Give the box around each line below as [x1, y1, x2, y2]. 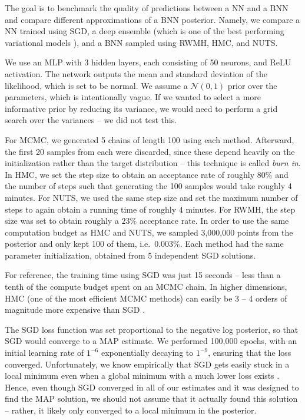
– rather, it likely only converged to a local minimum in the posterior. [5, 404, 257, 416]
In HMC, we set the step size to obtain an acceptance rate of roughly [5, 168, 255, 180]
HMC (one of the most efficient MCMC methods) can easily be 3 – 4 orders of [5, 292, 287, 304]
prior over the [227, 79, 277, 91]
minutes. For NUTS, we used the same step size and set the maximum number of [5, 191, 298, 203]
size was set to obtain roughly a [5, 214, 119, 227]
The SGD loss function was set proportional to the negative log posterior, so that [5, 323, 299, 335]
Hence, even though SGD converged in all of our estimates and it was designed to [5, 381, 299, 393]
